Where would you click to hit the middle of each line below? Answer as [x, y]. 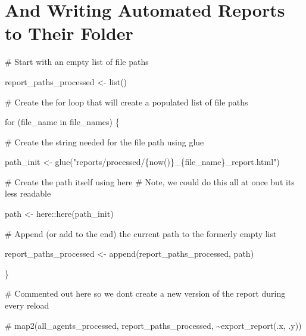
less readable [28, 193]
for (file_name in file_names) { [62, 122]
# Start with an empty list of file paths [77, 62]
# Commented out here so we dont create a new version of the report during [145, 293]
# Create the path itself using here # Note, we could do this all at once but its [150, 181]
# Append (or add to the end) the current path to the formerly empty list [141, 233]
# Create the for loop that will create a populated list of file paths [127, 102]
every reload [27, 305]
